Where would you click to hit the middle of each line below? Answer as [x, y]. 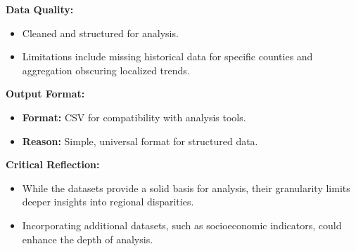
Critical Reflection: [53, 164]
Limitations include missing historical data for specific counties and [167, 56]
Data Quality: [40, 9]
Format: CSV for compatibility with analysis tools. [134, 117]
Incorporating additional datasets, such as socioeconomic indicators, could [182, 225]
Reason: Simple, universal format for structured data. [140, 141]
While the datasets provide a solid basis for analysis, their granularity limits [186, 188]
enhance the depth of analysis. [88, 239]
